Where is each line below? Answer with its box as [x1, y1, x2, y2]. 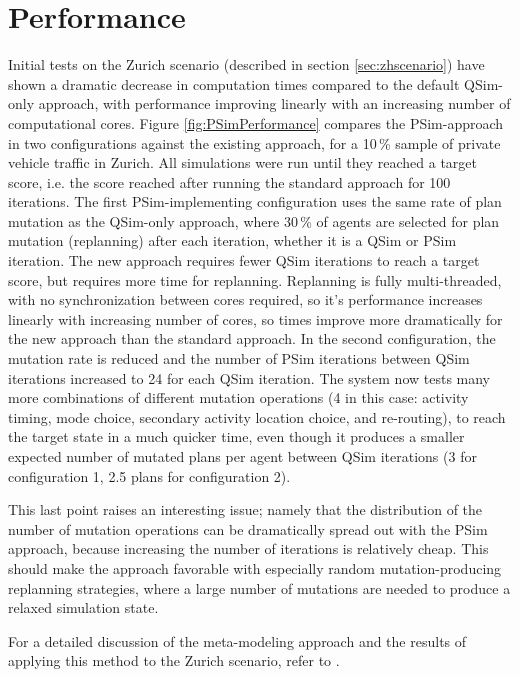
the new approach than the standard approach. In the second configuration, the [8, 328, 496, 349]
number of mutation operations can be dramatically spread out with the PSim [8, 518, 488, 539]
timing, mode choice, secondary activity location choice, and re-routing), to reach [8, 406, 506, 427]
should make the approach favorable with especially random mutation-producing [8, 557, 502, 578]
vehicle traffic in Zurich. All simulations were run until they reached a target [8, 152, 477, 173]
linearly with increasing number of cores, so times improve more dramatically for [8, 308, 503, 329]
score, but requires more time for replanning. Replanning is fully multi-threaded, [8, 269, 502, 290]
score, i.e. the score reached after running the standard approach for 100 [8, 171, 451, 192]
